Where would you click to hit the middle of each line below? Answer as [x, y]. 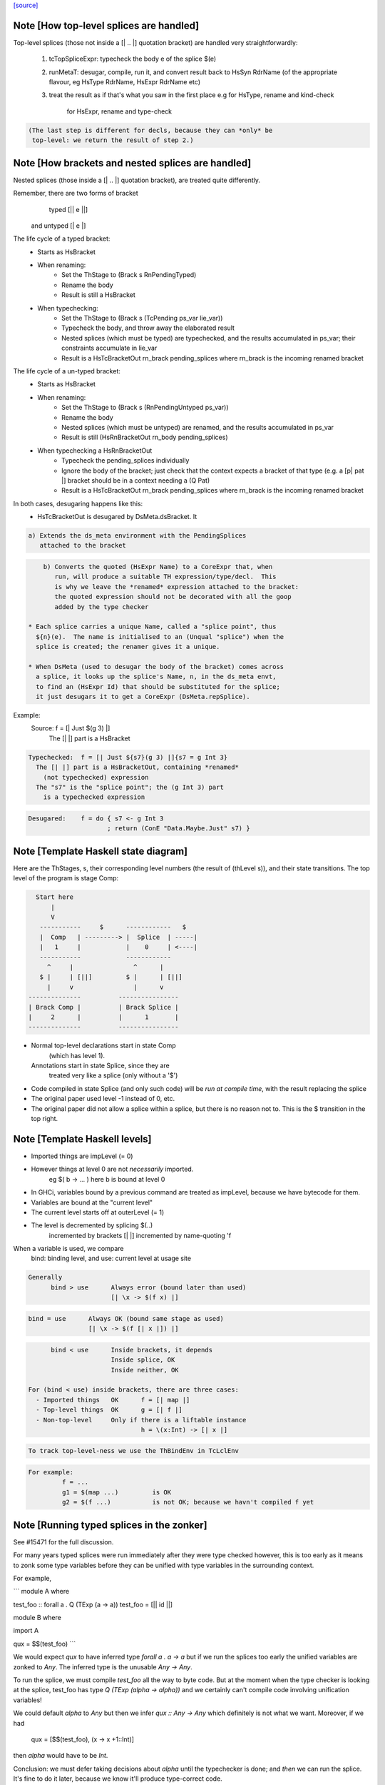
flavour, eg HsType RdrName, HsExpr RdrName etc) [125, 82]
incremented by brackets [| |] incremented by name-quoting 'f [140, 1235]
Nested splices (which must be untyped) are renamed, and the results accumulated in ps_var [198, 427]
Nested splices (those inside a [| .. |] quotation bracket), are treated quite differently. [137, 180]
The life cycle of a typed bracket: [62, 238]
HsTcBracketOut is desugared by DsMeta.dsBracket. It [117, 517]
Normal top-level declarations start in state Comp [103, 1045]
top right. [45, 1119]
